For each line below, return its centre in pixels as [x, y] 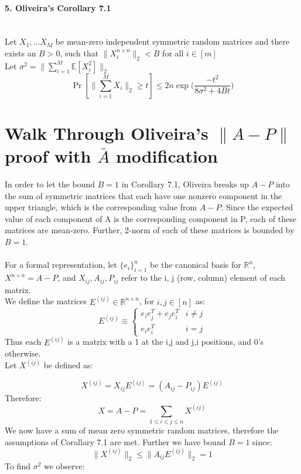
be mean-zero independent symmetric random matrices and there [172, 41]
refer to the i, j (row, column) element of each [203, 278]
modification [167, 156]
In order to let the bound [50, 184]
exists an [20, 53]
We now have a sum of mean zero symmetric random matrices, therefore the [142, 430]
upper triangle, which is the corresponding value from [101, 207]
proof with [48, 156]
